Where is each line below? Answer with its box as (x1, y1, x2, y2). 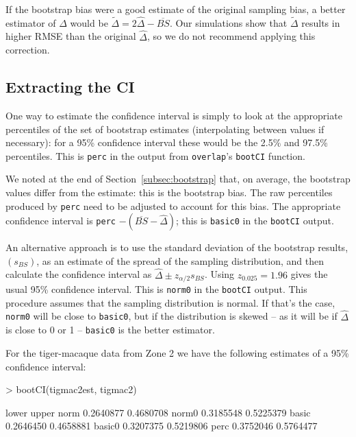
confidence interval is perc (5, 213, 116, 228)
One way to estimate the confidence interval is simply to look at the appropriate (5, 108, 342, 123)
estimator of (5, 15, 56, 29)
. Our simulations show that (169, 15, 288, 29)
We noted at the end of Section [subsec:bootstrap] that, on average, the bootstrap (5, 172, 351, 186)
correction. (5, 43, 50, 57)
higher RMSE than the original (5, 29, 136, 43)
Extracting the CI (5, 76, 135, 97)
